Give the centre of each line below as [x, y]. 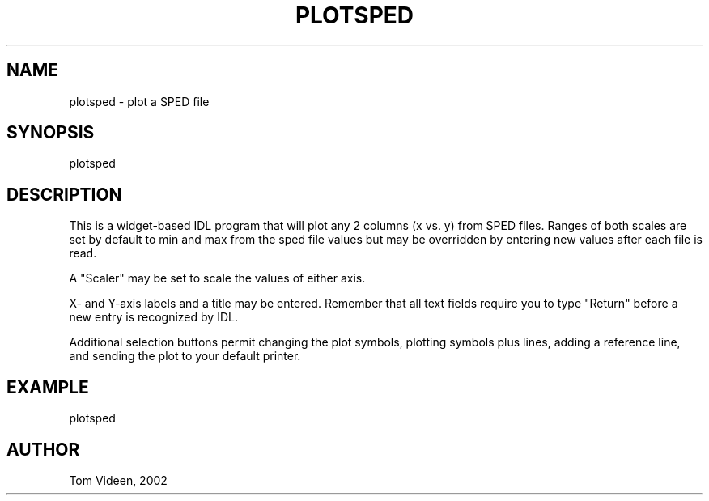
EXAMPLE [48, 387]
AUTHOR [43, 449]
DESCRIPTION [64, 194]
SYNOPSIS [51, 133]
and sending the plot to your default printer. [185, 356]
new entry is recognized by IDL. [153, 317]
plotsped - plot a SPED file [139, 101]
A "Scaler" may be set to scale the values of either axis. [217, 278]
